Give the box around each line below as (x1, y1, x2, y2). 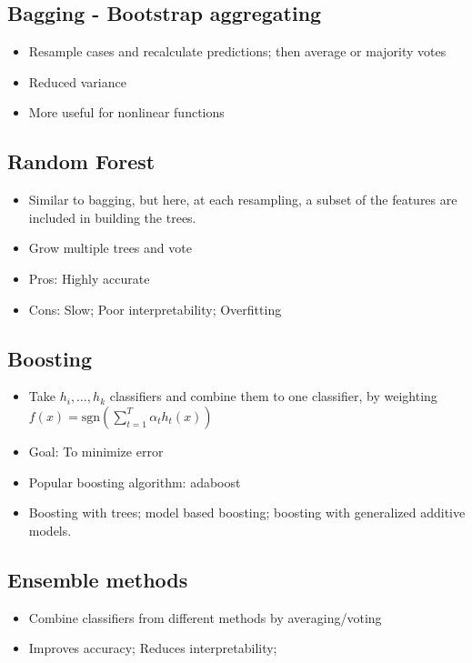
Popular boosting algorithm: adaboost (28, 472, 241, 491)
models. (28, 520, 72, 539)
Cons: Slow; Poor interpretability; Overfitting (28, 299, 282, 318)
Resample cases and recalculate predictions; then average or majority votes (28, 42, 447, 61)
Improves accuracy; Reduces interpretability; (28, 638, 277, 658)
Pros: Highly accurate (28, 268, 150, 287)
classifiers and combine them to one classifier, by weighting (109, 387, 437, 406)
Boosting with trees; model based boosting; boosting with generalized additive (28, 503, 466, 522)
